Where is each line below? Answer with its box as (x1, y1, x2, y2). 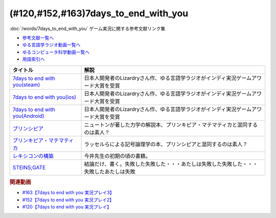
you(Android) (12, 112, 44, 119)
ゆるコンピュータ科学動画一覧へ (22, 49, 89, 55)
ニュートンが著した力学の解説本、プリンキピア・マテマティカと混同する (84, 121, 258, 128)
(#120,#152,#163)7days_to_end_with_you (9, 8, 189, 19)
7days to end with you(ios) (12, 93, 77, 100)
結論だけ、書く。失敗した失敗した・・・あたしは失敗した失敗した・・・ (84, 160, 258, 168)
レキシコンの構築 (12, 152, 54, 159)
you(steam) (12, 81, 40, 88)
